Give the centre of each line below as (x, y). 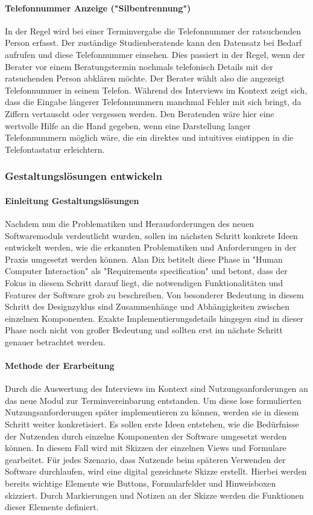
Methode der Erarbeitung (60, 366)
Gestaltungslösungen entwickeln (84, 176)
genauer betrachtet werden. (55, 341)
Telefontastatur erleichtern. (55, 149)
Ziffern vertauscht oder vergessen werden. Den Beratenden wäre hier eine (140, 113)
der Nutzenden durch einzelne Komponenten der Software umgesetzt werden (146, 436)
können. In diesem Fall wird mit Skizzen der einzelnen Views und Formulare (146, 448)
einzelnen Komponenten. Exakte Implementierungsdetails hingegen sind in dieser (154, 318)
